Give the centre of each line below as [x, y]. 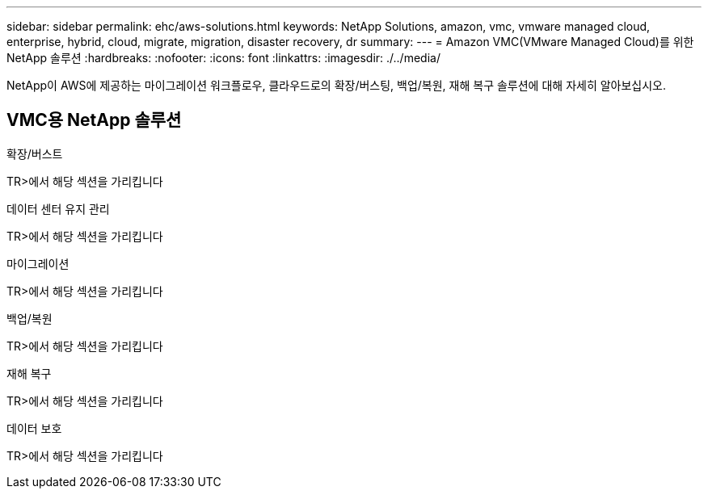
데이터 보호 [34, 428]
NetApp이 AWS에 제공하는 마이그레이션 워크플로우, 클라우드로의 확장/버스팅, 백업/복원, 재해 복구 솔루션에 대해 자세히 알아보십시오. [337, 85]
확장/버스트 [35, 153]
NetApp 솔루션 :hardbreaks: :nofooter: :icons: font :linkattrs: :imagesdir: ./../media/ [223, 58]
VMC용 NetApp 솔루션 [94, 120]
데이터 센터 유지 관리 [58, 208]
